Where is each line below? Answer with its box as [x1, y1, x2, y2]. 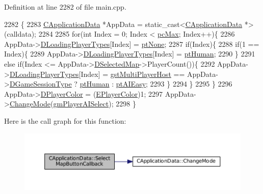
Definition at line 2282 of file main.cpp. [4, 2, 126, 12]
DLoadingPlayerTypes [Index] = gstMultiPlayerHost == [9, 68, 185, 79]
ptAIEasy [116, 78, 146, 89]
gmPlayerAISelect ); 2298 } [53, 98, 136, 109]
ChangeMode [9, 98, 51, 109]
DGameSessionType [9, 78, 72, 89]
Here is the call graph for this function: [4, 115, 126, 126]
